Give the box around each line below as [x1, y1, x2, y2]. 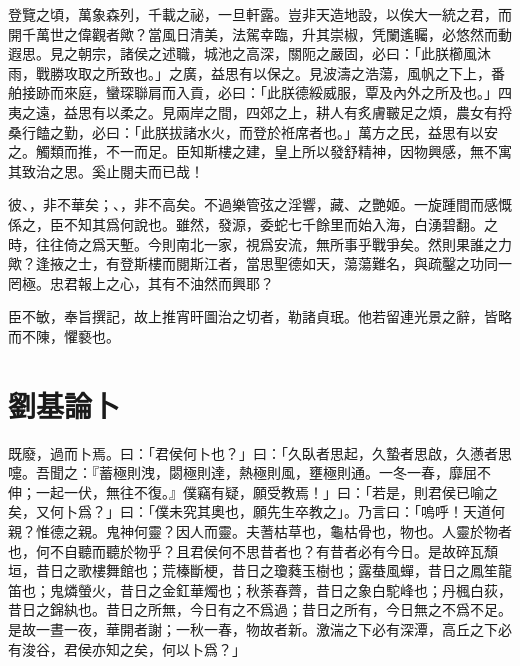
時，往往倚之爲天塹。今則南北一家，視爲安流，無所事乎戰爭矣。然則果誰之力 [8, 233, 512, 254]
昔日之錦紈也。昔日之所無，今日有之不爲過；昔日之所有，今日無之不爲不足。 [8, 599, 512, 620]
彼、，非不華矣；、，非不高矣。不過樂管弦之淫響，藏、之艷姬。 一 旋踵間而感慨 [8, 194, 512, 215]
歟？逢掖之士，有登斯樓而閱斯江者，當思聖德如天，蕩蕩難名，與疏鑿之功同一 [8, 253, 512, 274]
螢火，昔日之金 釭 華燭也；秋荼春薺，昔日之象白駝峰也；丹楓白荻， [77, 579, 512, 600]
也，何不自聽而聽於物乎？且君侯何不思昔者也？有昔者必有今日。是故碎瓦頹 [8, 540, 498, 561]
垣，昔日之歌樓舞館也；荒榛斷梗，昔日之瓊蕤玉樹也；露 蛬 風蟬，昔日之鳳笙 [8, 560, 498, 581]
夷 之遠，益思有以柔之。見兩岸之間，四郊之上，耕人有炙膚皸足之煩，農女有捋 [8, 101, 512, 122]
